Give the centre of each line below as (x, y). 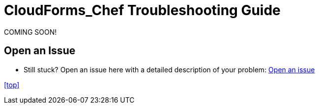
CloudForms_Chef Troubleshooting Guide (142, 10)
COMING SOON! (30, 32)
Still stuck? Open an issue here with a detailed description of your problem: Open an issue (169, 69)
